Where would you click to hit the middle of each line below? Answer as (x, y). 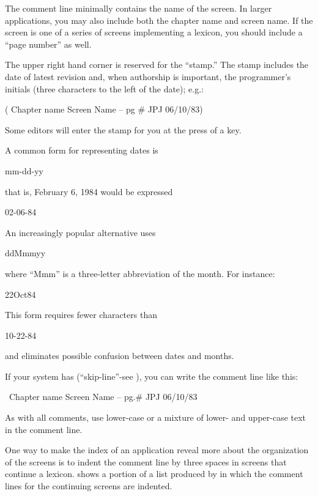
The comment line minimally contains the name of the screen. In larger (139, 8)
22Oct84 (20, 294)
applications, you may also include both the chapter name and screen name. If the (159, 20)
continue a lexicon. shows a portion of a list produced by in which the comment (154, 474)
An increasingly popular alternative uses (80, 232)
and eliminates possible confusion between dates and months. (120, 356)
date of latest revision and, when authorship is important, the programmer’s (148, 76)
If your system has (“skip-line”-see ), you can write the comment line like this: (152, 376)
